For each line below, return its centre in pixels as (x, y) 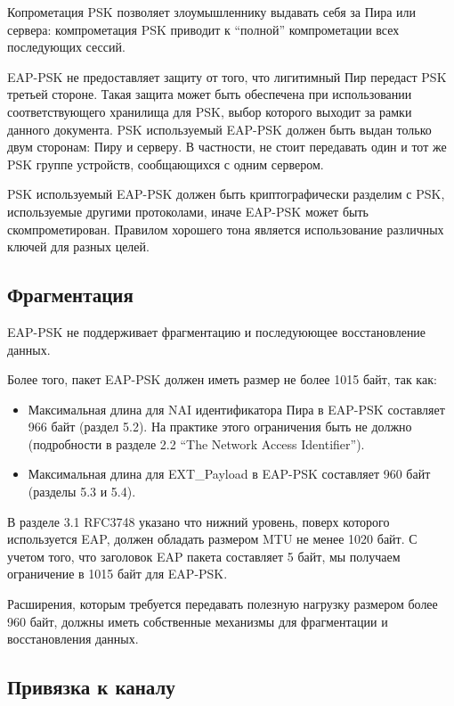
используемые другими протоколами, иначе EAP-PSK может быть (188, 211)
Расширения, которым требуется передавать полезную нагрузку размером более (223, 604)
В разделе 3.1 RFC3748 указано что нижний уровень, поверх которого (199, 521)
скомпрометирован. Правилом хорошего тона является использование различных (226, 229)
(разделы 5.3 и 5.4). (82, 492)
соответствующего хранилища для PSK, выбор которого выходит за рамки (210, 111)
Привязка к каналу (91, 687)
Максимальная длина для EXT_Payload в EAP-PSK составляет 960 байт (229, 474)
